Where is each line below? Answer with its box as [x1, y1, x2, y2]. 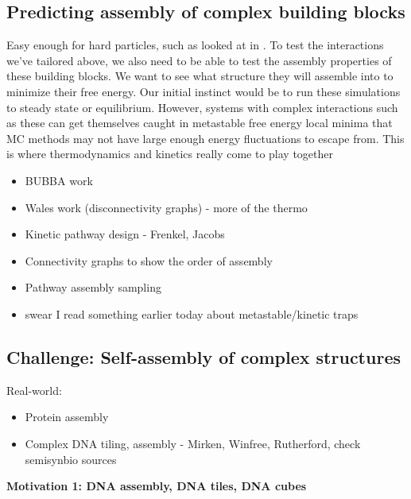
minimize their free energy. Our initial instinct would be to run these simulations [6, 83, 401, 99]
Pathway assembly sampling [25, 279, 161, 296]
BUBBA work [25, 172, 93, 188]
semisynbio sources [25, 451, 117, 467]
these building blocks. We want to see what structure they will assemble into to [6, 68, 394, 84]
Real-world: [6, 381, 62, 398]
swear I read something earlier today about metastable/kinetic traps [25, 305, 359, 322]
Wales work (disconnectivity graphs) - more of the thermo [25, 199, 308, 215]
